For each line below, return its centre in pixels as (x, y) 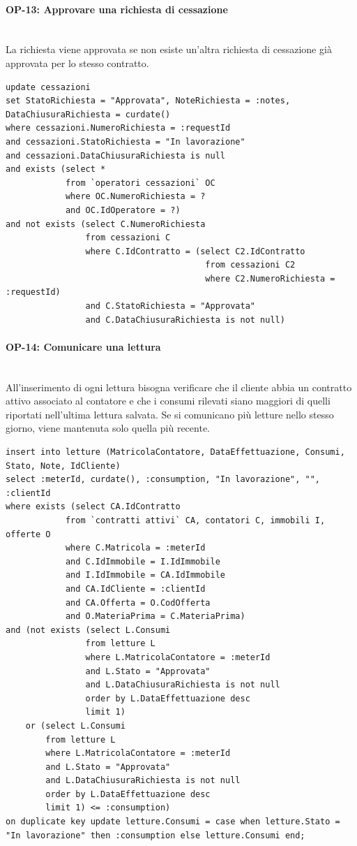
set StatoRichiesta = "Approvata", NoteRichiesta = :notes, (148, 101)
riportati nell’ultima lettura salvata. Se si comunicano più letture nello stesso (170, 414)
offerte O (28, 534)
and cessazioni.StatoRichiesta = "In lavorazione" (126, 141)
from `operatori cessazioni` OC (140, 183)
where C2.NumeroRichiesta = (270, 278)
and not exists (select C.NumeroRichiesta (106, 224)
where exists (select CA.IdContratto (93, 507)
